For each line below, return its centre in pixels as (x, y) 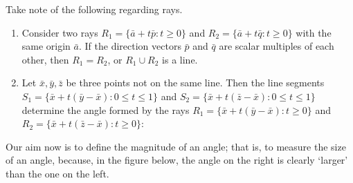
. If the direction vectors (130, 46)
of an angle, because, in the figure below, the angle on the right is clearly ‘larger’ (177, 160)
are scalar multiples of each (277, 46)
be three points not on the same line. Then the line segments (195, 83)
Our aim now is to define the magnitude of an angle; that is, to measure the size (176, 146)
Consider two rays (60, 32)
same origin (46, 46)
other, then (45, 59)
